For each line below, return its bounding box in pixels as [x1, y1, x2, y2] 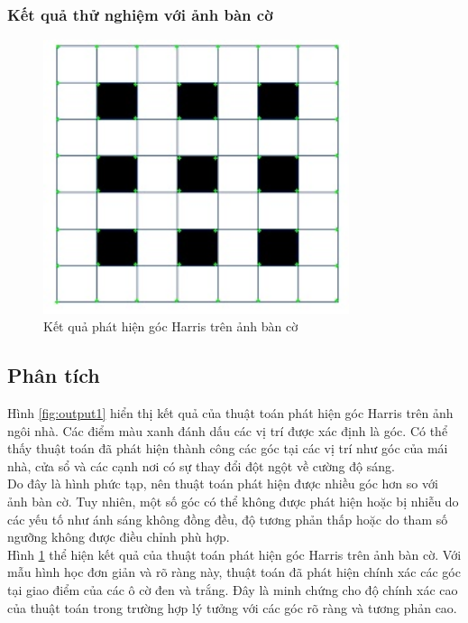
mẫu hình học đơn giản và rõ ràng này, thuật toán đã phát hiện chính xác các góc [7, 563, 461, 581]
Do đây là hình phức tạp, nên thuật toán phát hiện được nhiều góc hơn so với [7, 474, 438, 493]
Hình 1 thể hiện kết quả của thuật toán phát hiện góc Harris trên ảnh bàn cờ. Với [7, 544, 462, 563]
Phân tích [7, 361, 100, 389]
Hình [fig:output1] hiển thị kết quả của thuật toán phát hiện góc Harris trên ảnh [7, 404, 454, 423]
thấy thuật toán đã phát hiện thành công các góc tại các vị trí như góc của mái [7, 439, 448, 458]
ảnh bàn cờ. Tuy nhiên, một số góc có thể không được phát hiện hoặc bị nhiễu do [7, 491, 459, 510]
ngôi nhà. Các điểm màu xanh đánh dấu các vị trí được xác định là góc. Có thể [7, 421, 448, 440]
